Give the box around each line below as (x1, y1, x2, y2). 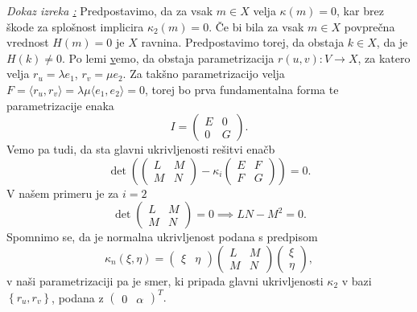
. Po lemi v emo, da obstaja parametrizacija (62, 49, 275, 66)
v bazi (341, 272, 372, 289)
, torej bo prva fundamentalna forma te (144, 80, 339, 97)
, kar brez (336, 2, 384, 18)
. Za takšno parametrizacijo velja (122, 65, 285, 82)
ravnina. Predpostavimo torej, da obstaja (141, 34, 345, 51)
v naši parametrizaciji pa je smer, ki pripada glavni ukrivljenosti (6, 272, 324, 289)
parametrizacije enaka (6, 96, 114, 113)
